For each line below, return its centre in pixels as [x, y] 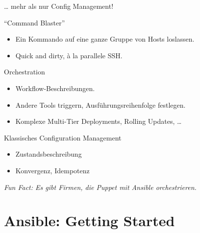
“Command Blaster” [35, 22]
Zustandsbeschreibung [49, 154]
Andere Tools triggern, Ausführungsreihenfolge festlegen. [100, 105]
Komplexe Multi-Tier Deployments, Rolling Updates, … [99, 121]
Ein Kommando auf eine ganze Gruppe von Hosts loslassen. [105, 39]
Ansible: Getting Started [89, 221]
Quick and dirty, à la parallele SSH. [69, 55]
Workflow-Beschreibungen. [55, 88]
